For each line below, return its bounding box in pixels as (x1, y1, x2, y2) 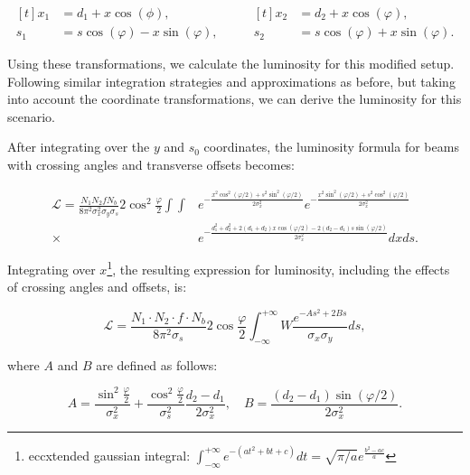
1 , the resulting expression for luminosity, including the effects (107, 257, 450, 278)
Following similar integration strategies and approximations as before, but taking (7, 71, 456, 90)
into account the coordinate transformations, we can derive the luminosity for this (7, 89, 462, 108)
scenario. (7, 107, 56, 126)
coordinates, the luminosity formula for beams (203, 137, 459, 156)
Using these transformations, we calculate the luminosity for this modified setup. (7, 54, 455, 73)
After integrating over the (7, 137, 150, 156)
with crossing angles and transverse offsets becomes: (7, 155, 296, 174)
